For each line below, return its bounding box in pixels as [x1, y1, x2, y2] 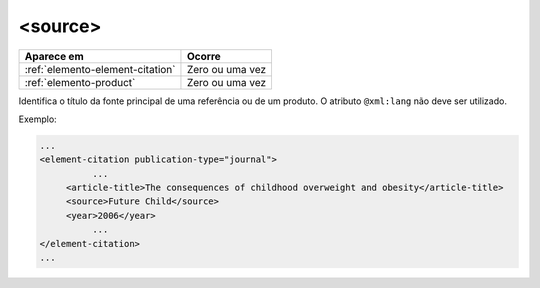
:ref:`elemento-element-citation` [24, 62, 176, 76]
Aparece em [24, 49, 84, 63]
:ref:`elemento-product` [24, 75, 136, 89]
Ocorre [186, 49, 222, 63]
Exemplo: [18, 113, 57, 125]
